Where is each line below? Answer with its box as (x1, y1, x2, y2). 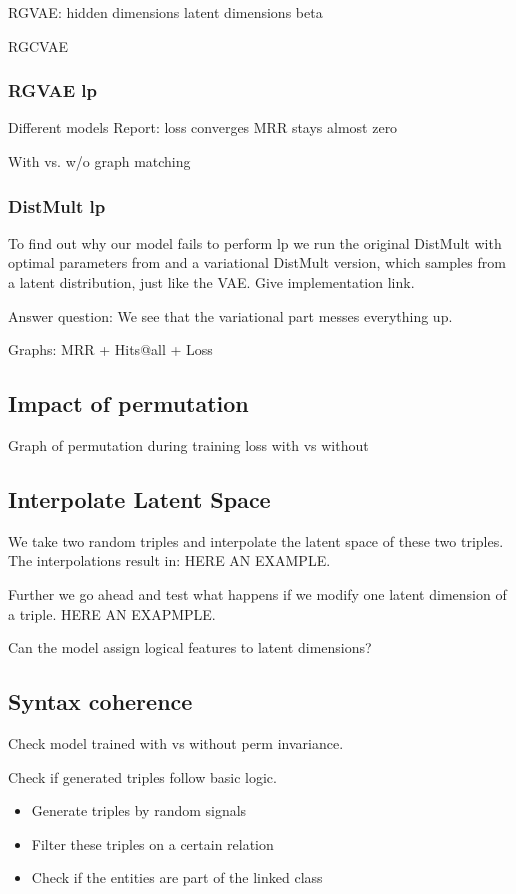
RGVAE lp (8, 78, 98, 103)
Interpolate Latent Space (8, 483, 271, 514)
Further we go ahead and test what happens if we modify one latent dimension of (8, 583, 507, 604)
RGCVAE (8, 35, 68, 56)
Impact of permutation (8, 388, 249, 419)
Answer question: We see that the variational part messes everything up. (8, 305, 453, 326)
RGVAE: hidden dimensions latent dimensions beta (8, 2, 323, 22)
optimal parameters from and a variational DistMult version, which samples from (8, 252, 506, 273)
